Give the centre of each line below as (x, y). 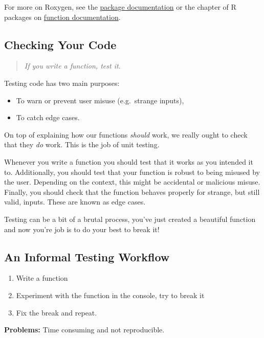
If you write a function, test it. (72, 66)
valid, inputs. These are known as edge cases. (75, 202)
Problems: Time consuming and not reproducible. (84, 330)
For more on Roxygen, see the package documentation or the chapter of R (120, 7)
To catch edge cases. (48, 117)
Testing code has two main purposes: (62, 83)
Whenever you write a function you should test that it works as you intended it (129, 161)
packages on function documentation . (62, 17)
